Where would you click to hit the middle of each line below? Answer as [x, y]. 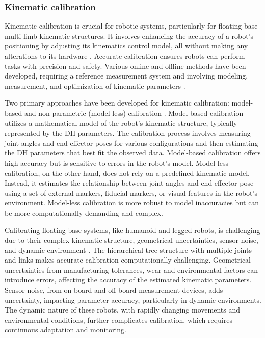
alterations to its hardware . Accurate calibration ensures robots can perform [125, 56]
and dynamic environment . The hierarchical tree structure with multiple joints [128, 250]
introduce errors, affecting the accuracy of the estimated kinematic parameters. [128, 280]
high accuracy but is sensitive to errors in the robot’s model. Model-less [116, 162]
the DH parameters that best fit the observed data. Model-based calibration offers [133, 153]
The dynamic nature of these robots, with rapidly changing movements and [122, 310]
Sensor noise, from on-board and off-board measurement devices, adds [114, 290]
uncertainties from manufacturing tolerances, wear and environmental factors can [131, 269]
